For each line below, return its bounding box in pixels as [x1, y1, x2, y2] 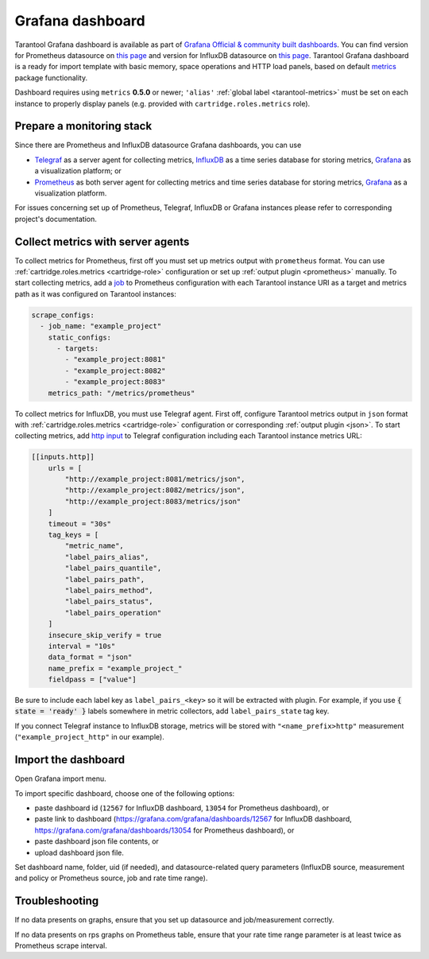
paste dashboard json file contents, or [34, 837, 159, 846]
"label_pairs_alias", [64, 553, 149, 561]
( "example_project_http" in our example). [14, 732, 164, 742]
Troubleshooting [14, 895, 99, 908]
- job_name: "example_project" [40, 322, 162, 331]
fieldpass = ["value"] [48, 675, 137, 684]
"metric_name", [64, 542, 125, 550]
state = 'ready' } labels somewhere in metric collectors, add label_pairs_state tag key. [14, 706, 330, 716]
